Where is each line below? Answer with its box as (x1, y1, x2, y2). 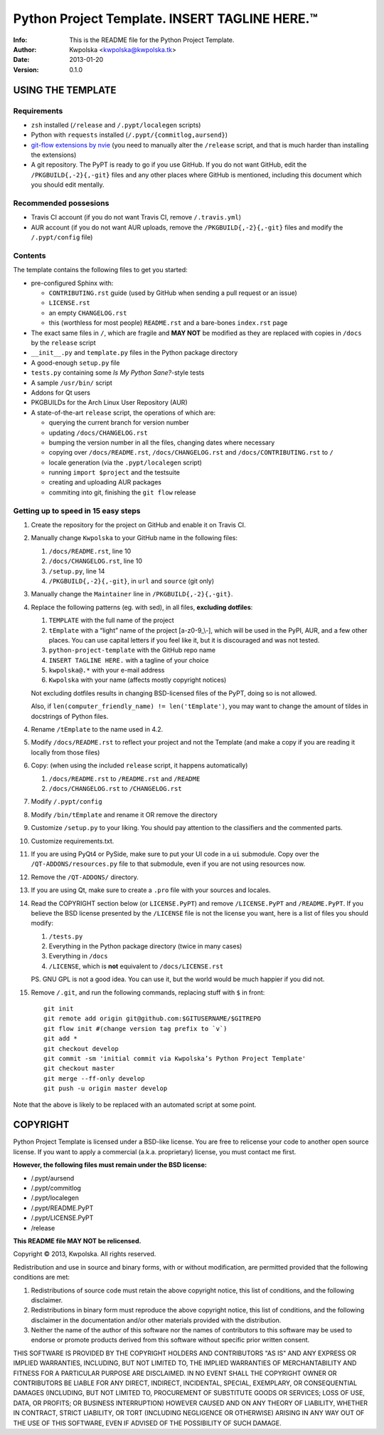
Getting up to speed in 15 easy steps (13, 506, 142, 516)
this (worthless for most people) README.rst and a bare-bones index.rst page (48, 318, 288, 327)
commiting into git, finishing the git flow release (48, 488, 196, 497)
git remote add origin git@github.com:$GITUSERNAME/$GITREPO (43, 1015, 261, 1022)
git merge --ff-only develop (43, 1074, 145, 1082)
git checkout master (43, 1064, 115, 1072)
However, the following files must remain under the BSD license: (13, 1161, 208, 1169)
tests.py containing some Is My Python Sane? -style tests (31, 368, 205, 377)
